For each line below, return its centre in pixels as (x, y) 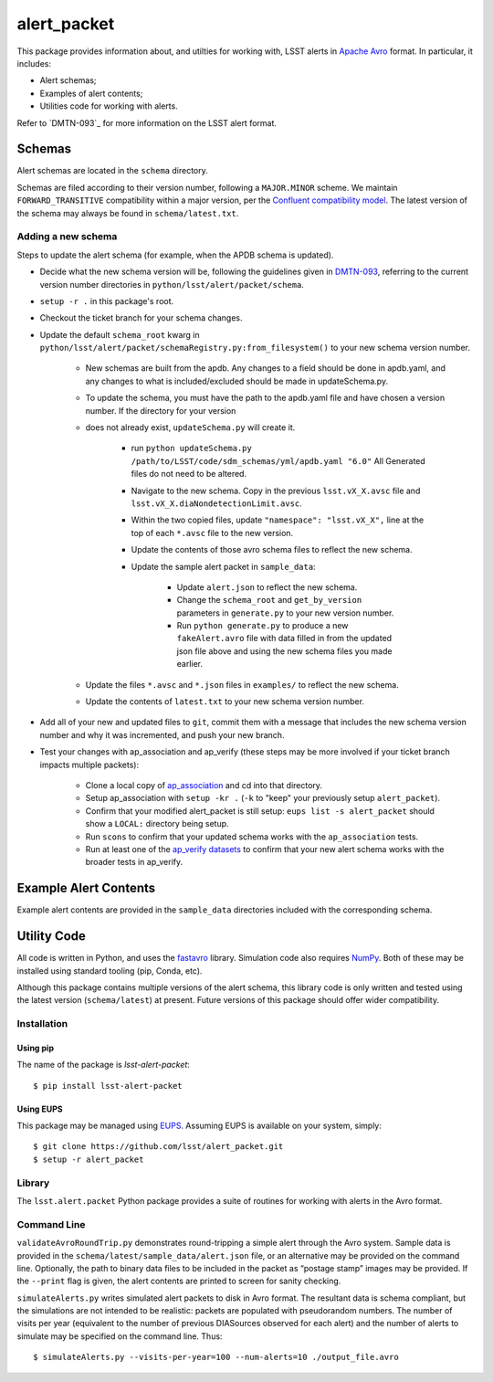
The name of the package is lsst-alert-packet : (104, 1065)
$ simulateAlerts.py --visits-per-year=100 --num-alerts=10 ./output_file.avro (216, 1357)
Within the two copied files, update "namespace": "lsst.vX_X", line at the (278, 520)
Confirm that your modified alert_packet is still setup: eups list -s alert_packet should (260, 811)
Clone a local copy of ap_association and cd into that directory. (204, 785)
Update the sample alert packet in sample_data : (223, 566)
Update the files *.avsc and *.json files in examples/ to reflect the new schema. (242, 684)
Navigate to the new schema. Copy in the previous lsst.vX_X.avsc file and (276, 491)
